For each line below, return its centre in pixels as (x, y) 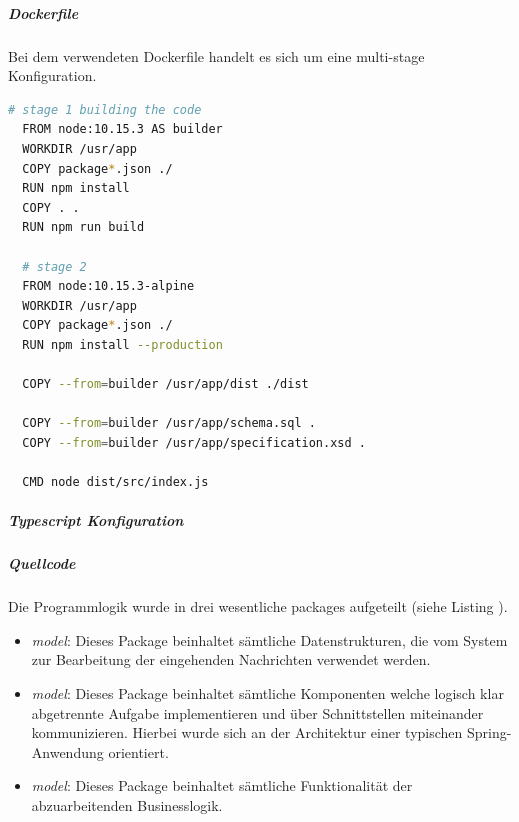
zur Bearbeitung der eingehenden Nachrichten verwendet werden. (231, 659)
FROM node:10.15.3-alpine (108, 286)
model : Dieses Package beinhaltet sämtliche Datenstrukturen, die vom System (269, 639)
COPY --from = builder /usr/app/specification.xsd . (194, 442)
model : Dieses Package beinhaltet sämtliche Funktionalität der (222, 785)
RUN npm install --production (122, 344)
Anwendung (67, 751)
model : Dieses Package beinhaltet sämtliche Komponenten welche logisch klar (267, 692)
